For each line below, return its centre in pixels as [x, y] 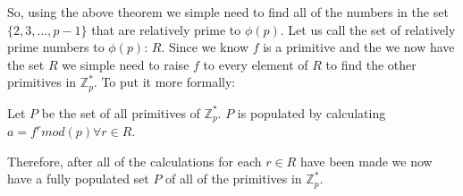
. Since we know [205, 47]
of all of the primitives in [234, 179]
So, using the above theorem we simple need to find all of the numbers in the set [228, 12]
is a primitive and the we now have [359, 47]
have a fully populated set [78, 179]
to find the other [371, 64]
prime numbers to [56, 47]
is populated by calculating [311, 112]
